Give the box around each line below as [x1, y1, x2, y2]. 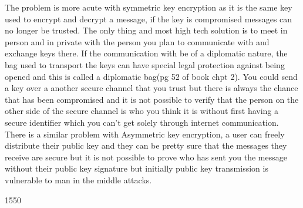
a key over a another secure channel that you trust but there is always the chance [5, 82, 298, 94]
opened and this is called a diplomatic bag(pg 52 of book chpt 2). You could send [5, 70, 298, 82]
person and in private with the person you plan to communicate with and [5, 35, 270, 48]
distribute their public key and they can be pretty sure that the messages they [5, 139, 287, 152]
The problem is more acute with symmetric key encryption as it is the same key [5, 1, 292, 13]
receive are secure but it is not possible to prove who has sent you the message [5, 150, 287, 163]
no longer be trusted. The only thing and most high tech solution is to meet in [5, 24, 288, 36]
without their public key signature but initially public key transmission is [5, 162, 268, 175]
